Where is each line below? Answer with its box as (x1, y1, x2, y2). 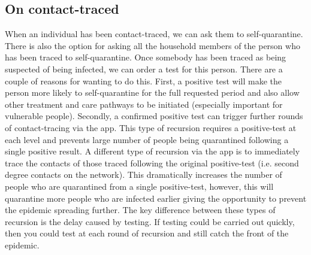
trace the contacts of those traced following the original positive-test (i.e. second (5, 156, 299, 169)
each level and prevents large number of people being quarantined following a (5, 133, 289, 145)
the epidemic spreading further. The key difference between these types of (5, 204, 276, 216)
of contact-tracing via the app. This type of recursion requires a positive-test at (5, 121, 297, 133)
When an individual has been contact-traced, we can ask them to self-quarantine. (5, 28, 303, 40)
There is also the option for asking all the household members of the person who (5, 39, 300, 51)
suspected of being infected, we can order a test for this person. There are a (5, 62, 283, 75)
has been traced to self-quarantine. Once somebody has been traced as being (5, 51, 286, 63)
